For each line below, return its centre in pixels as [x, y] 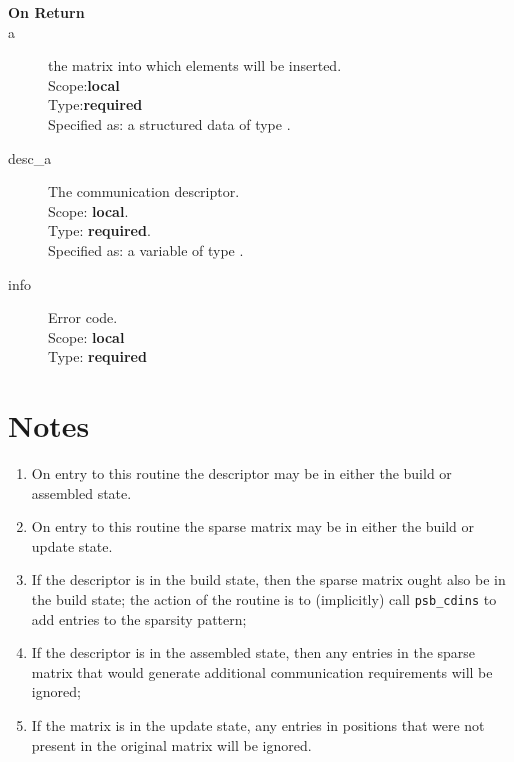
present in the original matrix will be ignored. [171, 744]
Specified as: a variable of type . [146, 249]
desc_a [30, 157]
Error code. [83, 317]
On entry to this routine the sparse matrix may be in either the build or [253, 526]
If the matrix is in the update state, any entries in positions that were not [258, 725]
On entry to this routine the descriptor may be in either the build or [241, 473]
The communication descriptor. [144, 191]
